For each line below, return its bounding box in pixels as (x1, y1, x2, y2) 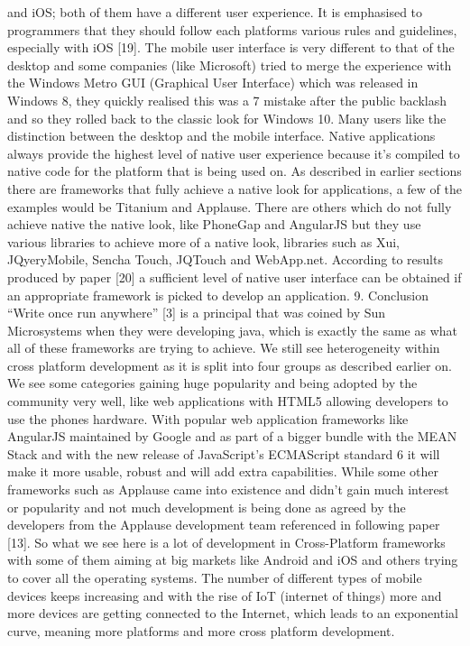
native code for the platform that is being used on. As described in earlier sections (7, 161, 462, 180)
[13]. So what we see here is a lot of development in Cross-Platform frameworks (7, 532, 446, 551)
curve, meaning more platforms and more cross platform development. (7, 621, 395, 640)
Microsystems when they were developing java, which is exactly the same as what (7, 320, 458, 339)
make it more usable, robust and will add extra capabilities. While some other (7, 462, 439, 481)
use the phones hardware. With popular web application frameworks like (7, 409, 409, 428)
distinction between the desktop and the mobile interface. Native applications (7, 126, 436, 145)
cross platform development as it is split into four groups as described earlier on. (7, 355, 452, 374)
